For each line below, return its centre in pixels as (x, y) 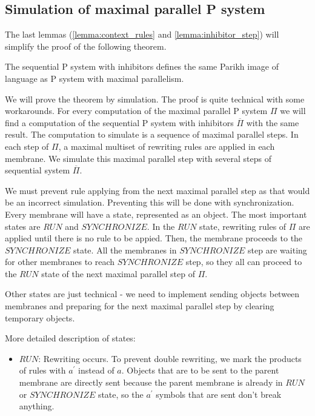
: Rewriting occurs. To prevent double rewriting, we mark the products (170, 358)
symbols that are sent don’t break (219, 394)
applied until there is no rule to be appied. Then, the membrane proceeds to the (154, 238)
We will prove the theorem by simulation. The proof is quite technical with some (155, 99)
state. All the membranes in (125, 250)
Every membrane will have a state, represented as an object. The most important (156, 214)
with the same (273, 122)
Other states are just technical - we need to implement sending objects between (152, 294)
